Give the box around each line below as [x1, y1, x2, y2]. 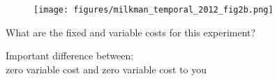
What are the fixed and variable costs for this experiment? [6, 24, 256, 39]
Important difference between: [6, 48, 134, 63]
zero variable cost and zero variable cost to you [6, 61, 207, 76]
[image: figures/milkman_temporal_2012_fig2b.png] [33, 5, 274, 15]
